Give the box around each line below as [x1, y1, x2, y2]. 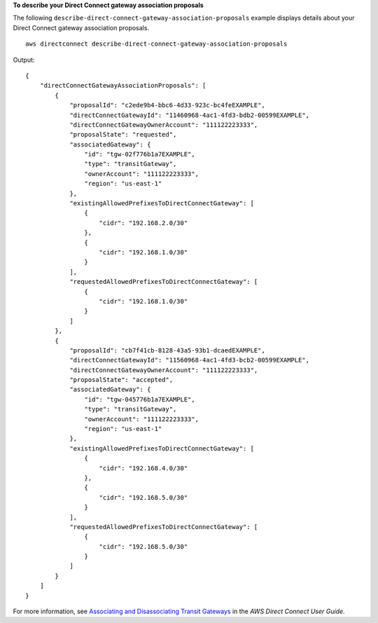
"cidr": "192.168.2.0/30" [99, 219, 188, 227]
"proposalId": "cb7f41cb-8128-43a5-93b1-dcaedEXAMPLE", [69, 346, 265, 354]
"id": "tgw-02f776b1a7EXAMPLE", [84, 151, 195, 158]
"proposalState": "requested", [69, 130, 177, 139]
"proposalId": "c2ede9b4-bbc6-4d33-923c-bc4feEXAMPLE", [69, 102, 265, 109]
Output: [13, 55, 35, 64]
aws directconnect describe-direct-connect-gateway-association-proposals [25, 40, 288, 48]
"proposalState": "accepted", [69, 376, 174, 384]
